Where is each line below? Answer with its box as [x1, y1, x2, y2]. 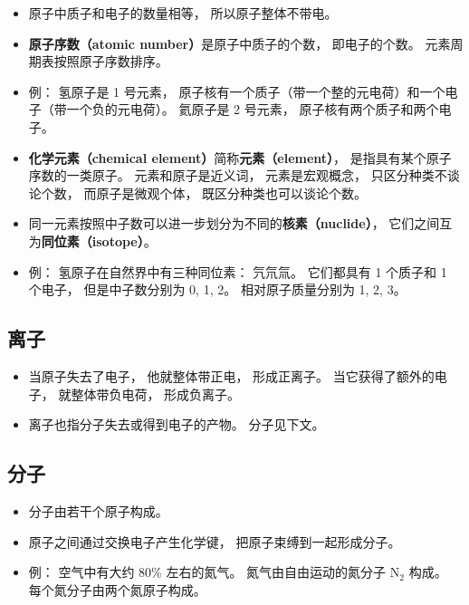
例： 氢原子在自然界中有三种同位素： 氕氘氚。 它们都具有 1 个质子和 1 [28, 262, 447, 281]
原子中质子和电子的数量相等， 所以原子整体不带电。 [28, 4, 338, 22]
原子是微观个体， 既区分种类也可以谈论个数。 [96, 183, 368, 202]
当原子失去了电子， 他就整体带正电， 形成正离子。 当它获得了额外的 [28, 366, 435, 385]
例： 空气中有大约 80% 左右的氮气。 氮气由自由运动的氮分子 [28, 562, 387, 581]
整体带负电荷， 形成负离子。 [71, 384, 241, 403]
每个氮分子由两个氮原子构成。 [28, 580, 206, 599]
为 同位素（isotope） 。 [28, 231, 157, 250]
